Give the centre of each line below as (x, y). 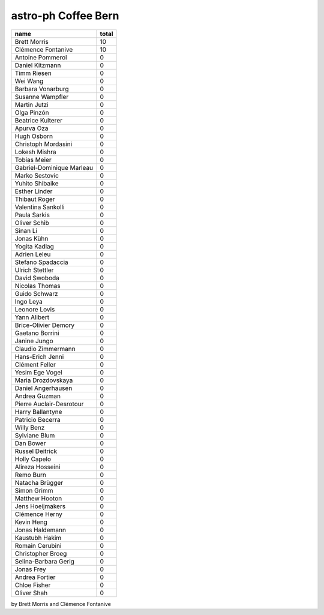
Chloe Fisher (33, 585)
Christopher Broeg (41, 553)
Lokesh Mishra (35, 152)
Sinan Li (26, 230)
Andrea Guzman (38, 396)
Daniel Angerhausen (43, 388)
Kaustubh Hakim (38, 538)
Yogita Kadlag (34, 246)
